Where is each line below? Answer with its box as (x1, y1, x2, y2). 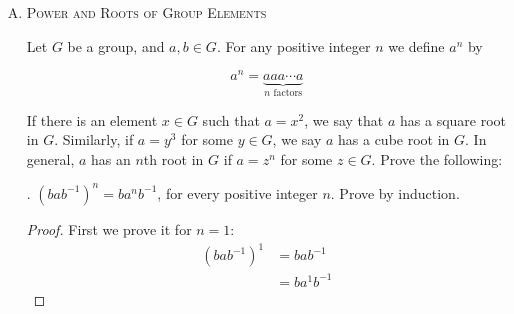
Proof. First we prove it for (26, 218, 192, 239)
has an (91, 148, 131, 169)
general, (26, 148, 75, 169)
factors (273, 88, 303, 99)
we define (388, 35, 445, 56)
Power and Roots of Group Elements (26, 2, 267, 22)
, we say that (304, 109, 384, 130)
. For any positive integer (216, 35, 371, 56)
